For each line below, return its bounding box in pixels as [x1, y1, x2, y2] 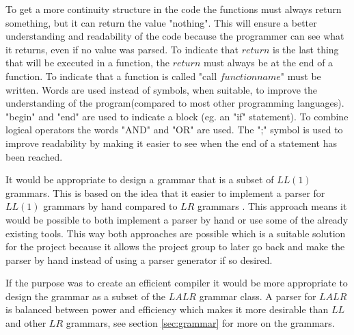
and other [5, 316, 46, 330]
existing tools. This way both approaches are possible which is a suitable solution [5, 226, 346, 240]
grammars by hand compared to [43, 199, 178, 213]
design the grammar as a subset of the [5, 289, 166, 303]
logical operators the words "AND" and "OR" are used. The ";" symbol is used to [5, 122, 343, 137]
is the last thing [273, 42, 339, 56]
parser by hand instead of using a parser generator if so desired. [5, 252, 273, 267]
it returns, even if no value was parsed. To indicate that [5, 42, 239, 56]
